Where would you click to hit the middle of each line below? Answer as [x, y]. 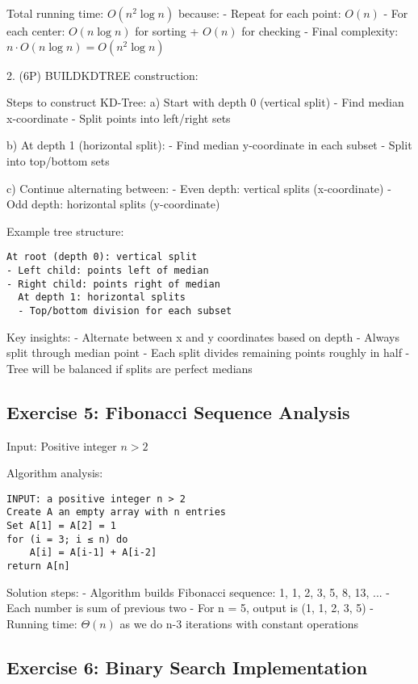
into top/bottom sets [58, 160]
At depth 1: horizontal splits [102, 298]
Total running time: [55, 13]
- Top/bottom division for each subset [125, 311]
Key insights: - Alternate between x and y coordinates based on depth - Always [203, 336]
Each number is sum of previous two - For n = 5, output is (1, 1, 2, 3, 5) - [190, 608]
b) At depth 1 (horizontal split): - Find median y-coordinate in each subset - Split [209, 145]
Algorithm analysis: [55, 473]
